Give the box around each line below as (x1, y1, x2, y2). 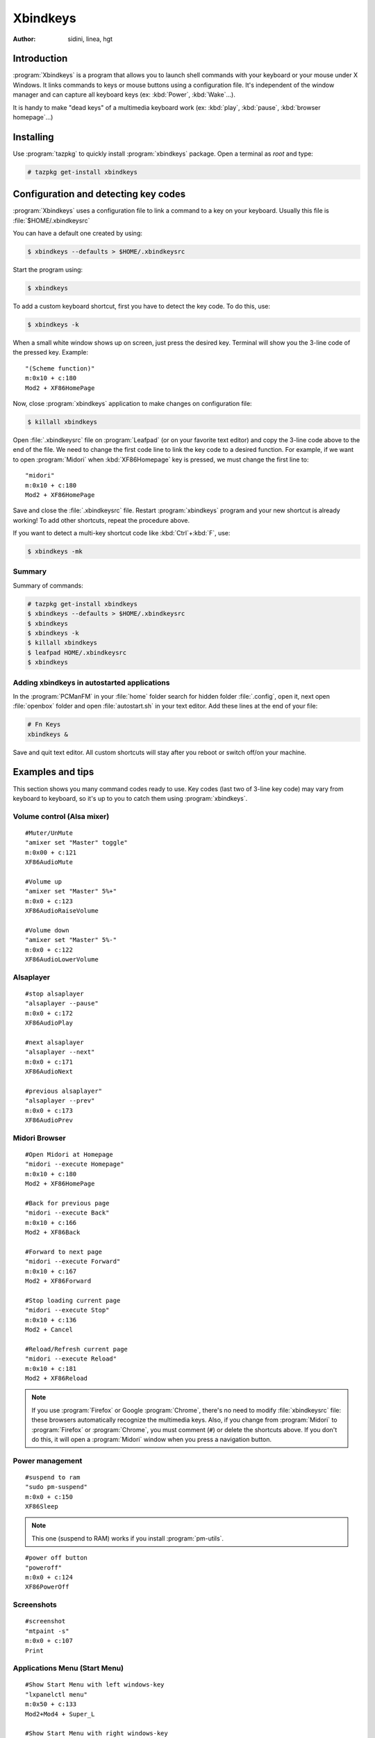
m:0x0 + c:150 (25, 1493, 73, 1501)
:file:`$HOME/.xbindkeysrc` (12, 216, 90, 225)
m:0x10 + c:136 (25, 1316, 77, 1324)
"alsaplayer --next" (25, 1048, 95, 1056)
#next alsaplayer (25, 1038, 84, 1046)
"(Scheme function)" (25, 364, 95, 372)
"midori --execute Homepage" (25, 1160, 124, 1168)
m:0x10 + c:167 (25, 1267, 77, 1275)
